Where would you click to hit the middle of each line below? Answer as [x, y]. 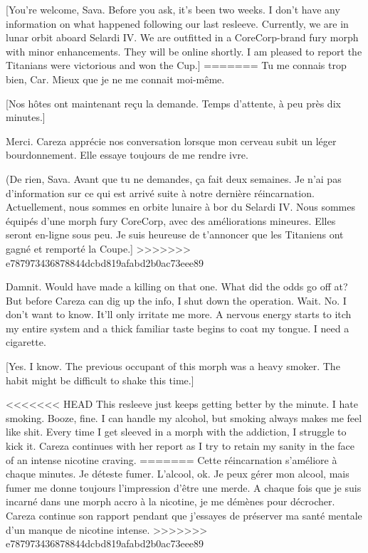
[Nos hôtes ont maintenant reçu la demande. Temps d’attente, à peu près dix [173, 103]
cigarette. [26, 342]
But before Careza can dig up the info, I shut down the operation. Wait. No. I [176, 300]
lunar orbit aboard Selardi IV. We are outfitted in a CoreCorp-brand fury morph [182, 37]
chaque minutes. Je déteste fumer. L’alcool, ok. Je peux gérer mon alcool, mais [178, 474]
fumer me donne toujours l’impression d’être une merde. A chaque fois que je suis [184, 487]
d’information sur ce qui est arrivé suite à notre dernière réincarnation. [160, 193]
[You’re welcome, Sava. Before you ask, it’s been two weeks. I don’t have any [173, 9]
